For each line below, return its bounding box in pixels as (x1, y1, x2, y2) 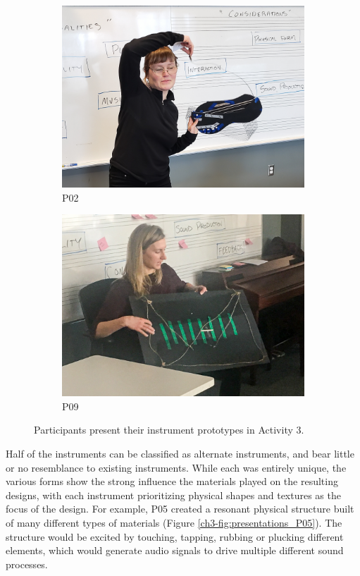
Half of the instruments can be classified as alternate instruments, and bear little (6, 446, 354, 460)
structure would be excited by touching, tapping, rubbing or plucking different (6, 529, 344, 544)
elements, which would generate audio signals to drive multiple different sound (6, 543, 344, 558)
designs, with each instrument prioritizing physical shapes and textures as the (6, 487, 341, 502)
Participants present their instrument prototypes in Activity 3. (34, 422, 304, 437)
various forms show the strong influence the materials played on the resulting (6, 474, 338, 489)
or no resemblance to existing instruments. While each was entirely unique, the (6, 460, 347, 474)
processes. (6, 556, 48, 571)
